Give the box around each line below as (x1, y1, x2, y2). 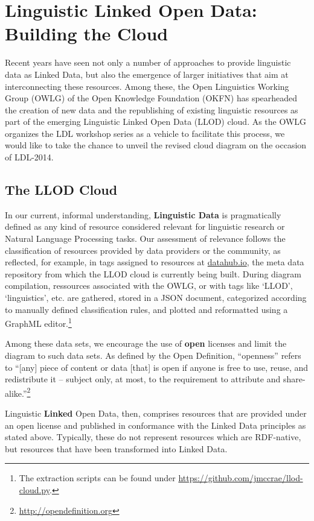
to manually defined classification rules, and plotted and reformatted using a (5, 303, 288, 315)
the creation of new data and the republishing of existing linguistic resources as (5, 103, 298, 116)
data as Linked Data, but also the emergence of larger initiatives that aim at (5, 68, 289, 80)
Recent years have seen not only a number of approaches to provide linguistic (5, 56, 291, 69)
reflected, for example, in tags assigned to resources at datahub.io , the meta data (5, 256, 304, 268)
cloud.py (19, 484, 50, 496)
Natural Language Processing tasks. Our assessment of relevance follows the (5, 232, 286, 245)
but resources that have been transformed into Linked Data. (5, 442, 228, 455)
